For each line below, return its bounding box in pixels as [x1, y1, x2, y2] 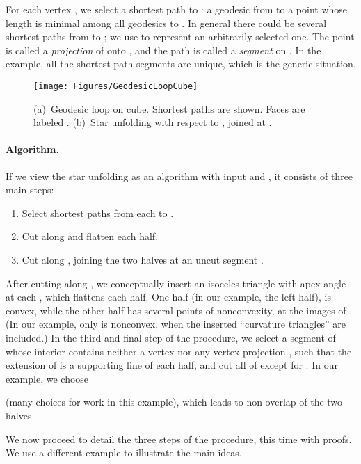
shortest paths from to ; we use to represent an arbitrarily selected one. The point [6, 29, 355, 44]
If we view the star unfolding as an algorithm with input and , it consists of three [6, 168, 353, 183]
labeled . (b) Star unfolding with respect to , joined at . [33, 115, 272, 129]
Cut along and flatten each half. [22, 229, 159, 243]
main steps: [6, 182, 54, 197]
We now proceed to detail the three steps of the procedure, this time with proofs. [6, 431, 352, 446]
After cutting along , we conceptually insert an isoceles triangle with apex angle [6, 275, 346, 290]
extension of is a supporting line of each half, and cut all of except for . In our [6, 358, 338, 372]
